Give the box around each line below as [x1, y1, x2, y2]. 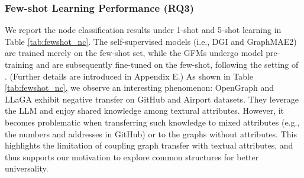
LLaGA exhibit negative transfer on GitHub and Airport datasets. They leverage [5, 93, 299, 105]
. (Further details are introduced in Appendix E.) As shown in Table [5, 70, 254, 82]
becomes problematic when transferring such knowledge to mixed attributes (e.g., [5, 116, 300, 128]
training [5, 58, 34, 70]
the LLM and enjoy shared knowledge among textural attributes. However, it [5, 104, 284, 117]
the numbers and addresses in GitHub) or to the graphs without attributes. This [5, 127, 297, 140]
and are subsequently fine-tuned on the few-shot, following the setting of [35, 58, 299, 70]
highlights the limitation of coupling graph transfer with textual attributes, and [5, 139, 293, 151]
